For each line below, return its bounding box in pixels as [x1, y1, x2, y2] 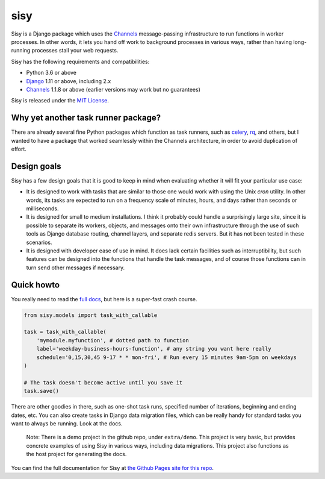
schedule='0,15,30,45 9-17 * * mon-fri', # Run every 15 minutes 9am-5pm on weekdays [36, 354, 297, 361]
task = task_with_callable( [23, 328, 107, 336]
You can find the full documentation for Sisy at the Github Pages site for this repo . [11, 464, 214, 471]
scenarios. [26, 239, 52, 246]
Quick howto [11, 280, 60, 290]
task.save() [23, 387, 60, 395]
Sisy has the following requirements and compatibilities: [11, 58, 150, 65]
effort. [11, 145, 27, 152]
